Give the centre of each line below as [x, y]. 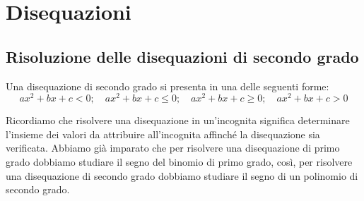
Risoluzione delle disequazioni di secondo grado [182, 56]
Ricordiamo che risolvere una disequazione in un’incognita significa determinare [178, 120]
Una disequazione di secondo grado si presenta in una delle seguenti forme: [168, 86]
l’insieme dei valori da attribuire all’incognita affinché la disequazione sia [163, 134]
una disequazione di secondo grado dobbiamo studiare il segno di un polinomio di [182, 175]
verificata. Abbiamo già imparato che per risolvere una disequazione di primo [173, 148]
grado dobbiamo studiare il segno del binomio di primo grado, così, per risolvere [179, 162]
